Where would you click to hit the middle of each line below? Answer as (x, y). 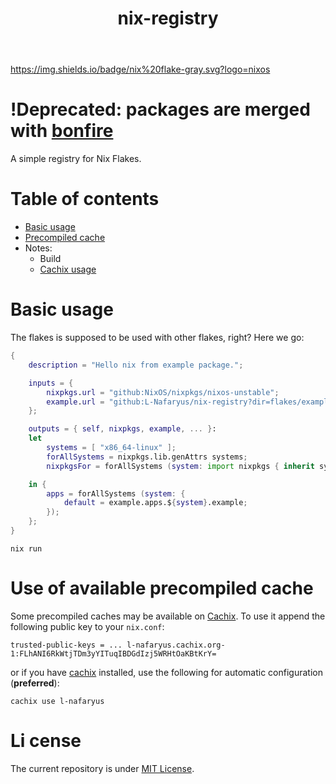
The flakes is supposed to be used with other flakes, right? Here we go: (157, 337)
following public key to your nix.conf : (87, 626)
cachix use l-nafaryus (57, 701)
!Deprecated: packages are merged (160, 109)
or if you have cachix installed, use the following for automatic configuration (166, 672)
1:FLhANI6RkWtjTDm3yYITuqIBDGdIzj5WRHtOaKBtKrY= (113, 653)
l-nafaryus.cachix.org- (176, 645)
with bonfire (62, 131)
